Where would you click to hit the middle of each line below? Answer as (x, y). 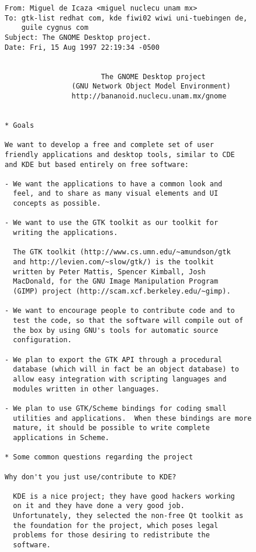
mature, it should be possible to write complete (111, 428)
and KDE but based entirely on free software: (97, 164)
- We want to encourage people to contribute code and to (120, 311)
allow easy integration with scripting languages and (120, 379)
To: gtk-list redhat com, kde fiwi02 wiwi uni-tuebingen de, (126, 18)
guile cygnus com (55, 28)
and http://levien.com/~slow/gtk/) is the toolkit (113, 262)
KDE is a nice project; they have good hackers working (124, 496)
